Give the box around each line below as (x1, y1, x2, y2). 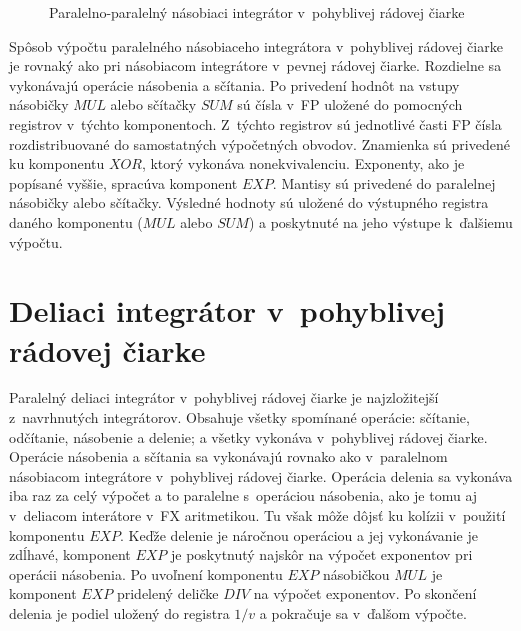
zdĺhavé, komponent (9, 544, 131, 565)
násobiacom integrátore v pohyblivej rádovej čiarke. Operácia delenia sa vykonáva (9, 465, 513, 486)
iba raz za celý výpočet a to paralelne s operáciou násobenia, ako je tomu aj (9, 485, 478, 506)
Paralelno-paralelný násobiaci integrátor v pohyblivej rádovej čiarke (49, 2, 465, 22)
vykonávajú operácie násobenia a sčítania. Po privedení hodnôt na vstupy (9, 74, 460, 95)
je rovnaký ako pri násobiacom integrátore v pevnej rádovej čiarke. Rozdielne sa (9, 55, 502, 76)
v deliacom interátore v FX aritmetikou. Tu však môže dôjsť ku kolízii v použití (9, 505, 506, 525)
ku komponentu (9, 153, 105, 174)
